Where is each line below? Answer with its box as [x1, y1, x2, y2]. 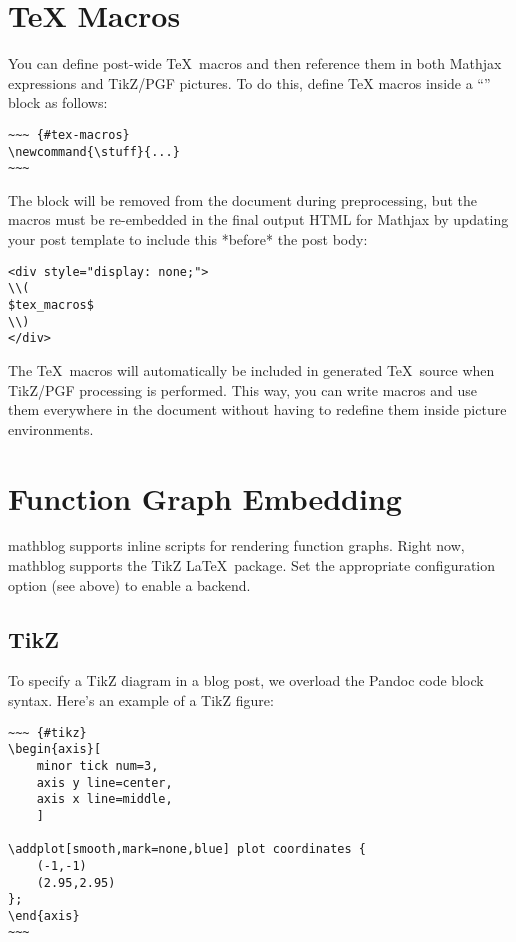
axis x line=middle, [36, 792, 173, 807]
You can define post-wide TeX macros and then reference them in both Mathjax [8, 53, 502, 74]
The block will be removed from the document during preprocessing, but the [8, 189, 477, 210]
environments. [8, 418, 94, 439]
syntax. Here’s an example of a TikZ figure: [8, 690, 274, 711]
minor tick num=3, [36, 758, 159, 773]
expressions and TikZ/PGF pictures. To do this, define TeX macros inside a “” [8, 72, 491, 93]
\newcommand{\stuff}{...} [8, 144, 180, 159]
